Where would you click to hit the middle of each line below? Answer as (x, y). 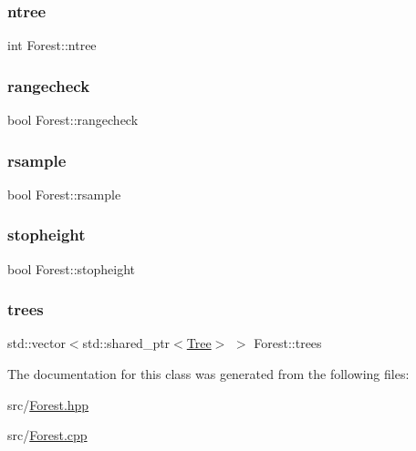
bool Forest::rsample (64, 194)
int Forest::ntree (52, 45)
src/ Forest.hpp (48, 404)
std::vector (36, 343)
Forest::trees (288, 343)
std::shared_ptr (126, 343)
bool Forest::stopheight (72, 268)
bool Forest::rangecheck (73, 120)
